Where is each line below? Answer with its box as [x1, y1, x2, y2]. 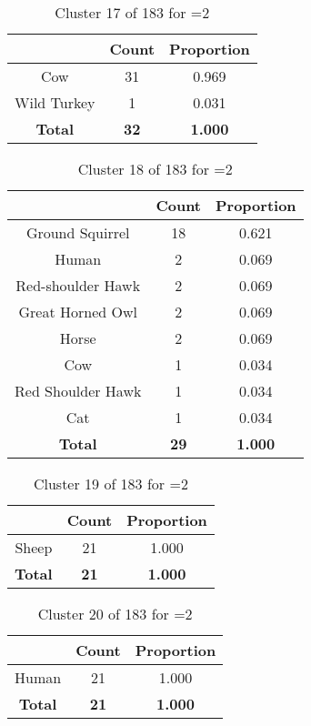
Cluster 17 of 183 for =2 [55, 2, 210, 23]
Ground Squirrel [25, 222, 130, 243]
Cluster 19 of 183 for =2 [33, 473, 188, 494]
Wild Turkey [15, 92, 95, 113]
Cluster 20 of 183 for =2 [37, 603, 193, 624]
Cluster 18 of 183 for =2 [77, 158, 233, 179]
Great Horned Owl [18, 301, 137, 322]
